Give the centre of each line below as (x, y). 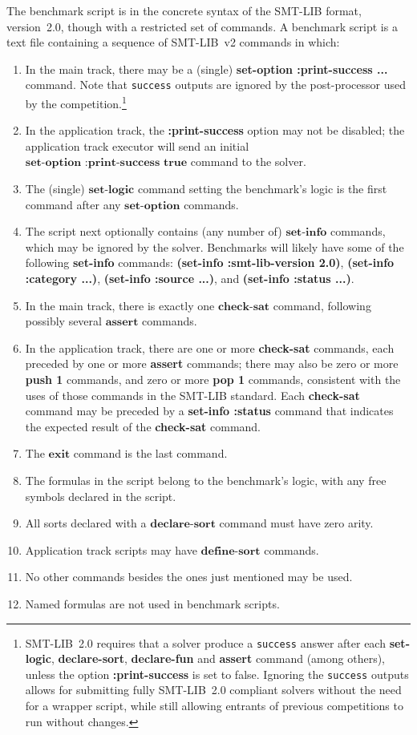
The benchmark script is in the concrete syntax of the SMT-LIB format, (184, 10)
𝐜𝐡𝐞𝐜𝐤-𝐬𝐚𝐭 (244, 307)
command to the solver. (248, 162)
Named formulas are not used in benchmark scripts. (152, 603)
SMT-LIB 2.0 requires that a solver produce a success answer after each (205, 642)
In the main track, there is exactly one (120, 305)
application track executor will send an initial (137, 145)
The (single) (55, 189)
